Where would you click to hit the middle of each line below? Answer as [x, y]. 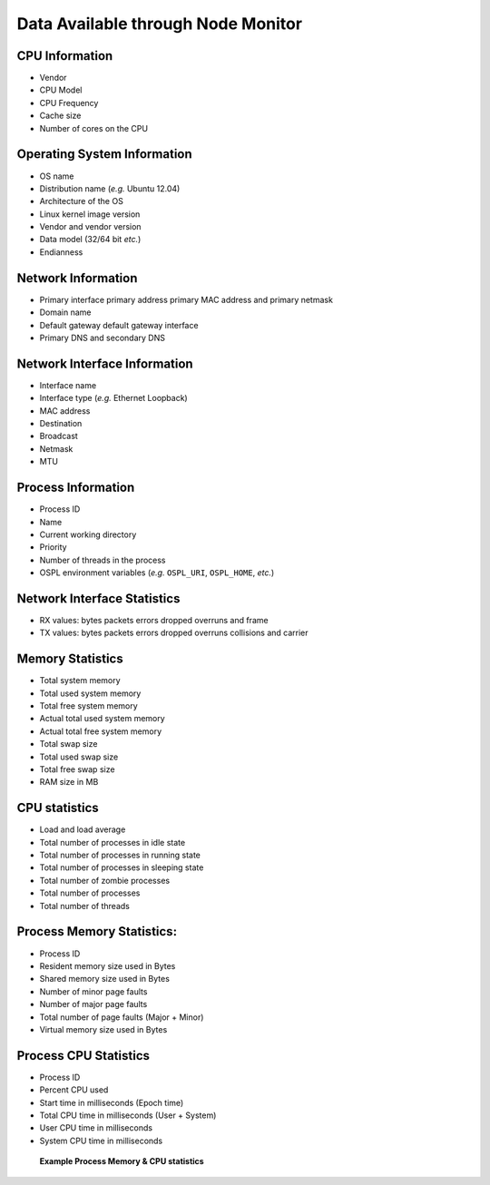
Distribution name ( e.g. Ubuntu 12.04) [110, 188]
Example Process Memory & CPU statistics [122, 1161]
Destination [61, 424]
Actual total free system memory [101, 731]
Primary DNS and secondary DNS [102, 338]
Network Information [77, 278]
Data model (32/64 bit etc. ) [90, 240]
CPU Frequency [69, 103]
